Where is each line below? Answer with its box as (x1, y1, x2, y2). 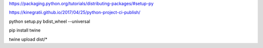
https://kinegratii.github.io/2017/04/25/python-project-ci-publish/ (9, 10, 141, 16)
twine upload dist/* (9, 36, 48, 42)
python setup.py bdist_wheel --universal (9, 18, 90, 24)
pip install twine (9, 27, 41, 33)
